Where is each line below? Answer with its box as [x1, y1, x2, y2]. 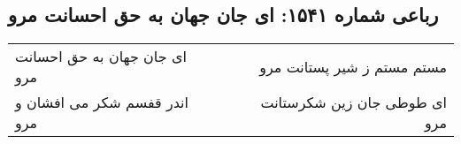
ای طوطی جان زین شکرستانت [260, 92, 447, 113]
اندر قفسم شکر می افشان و [15, 92, 189, 113]
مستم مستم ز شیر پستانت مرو [259, 56, 447, 77]
